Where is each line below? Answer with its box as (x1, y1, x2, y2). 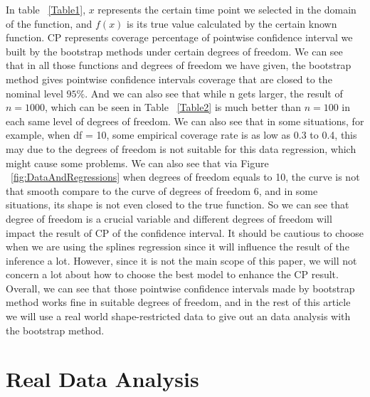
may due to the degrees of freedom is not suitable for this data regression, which (6, 141, 356, 156)
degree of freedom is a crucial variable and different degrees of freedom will (6, 211, 332, 226)
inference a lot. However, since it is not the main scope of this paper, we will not (6, 253, 357, 268)
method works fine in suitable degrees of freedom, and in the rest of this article (6, 295, 351, 309)
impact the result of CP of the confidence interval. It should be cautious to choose (6, 225, 364, 240)
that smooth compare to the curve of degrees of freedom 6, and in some (6, 183, 318, 198)
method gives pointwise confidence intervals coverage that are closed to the (6, 71, 332, 86)
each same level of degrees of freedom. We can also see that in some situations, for (6, 113, 364, 128)
